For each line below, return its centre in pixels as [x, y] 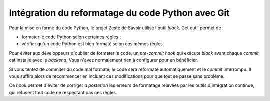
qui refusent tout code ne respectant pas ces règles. [63, 92]
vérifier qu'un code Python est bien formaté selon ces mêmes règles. [93, 44]
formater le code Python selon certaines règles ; [71, 37]
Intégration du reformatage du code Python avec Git [119, 13]
